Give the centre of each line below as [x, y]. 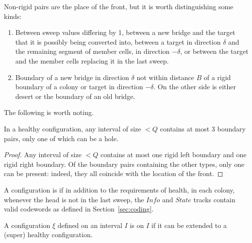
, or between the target [214, 51]
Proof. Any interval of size [43, 154]
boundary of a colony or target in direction [79, 87]
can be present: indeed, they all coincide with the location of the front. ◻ [114, 173]
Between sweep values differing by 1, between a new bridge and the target [125, 32]
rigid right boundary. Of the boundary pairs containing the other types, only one [124, 164]
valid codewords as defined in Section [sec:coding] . [79, 209]
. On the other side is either [195, 87]
